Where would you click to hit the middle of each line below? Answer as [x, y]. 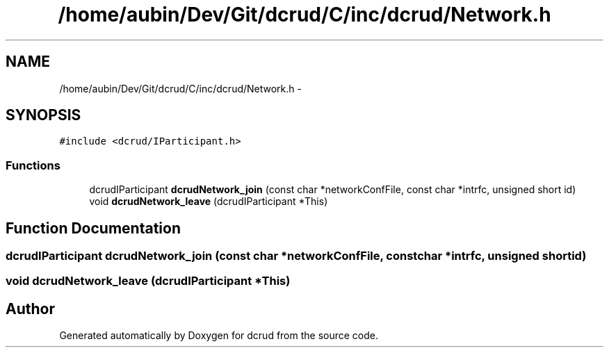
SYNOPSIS [43, 115]
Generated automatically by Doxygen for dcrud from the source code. [219, 336]
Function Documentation [93, 228]
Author [30, 309]
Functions [33, 165]
